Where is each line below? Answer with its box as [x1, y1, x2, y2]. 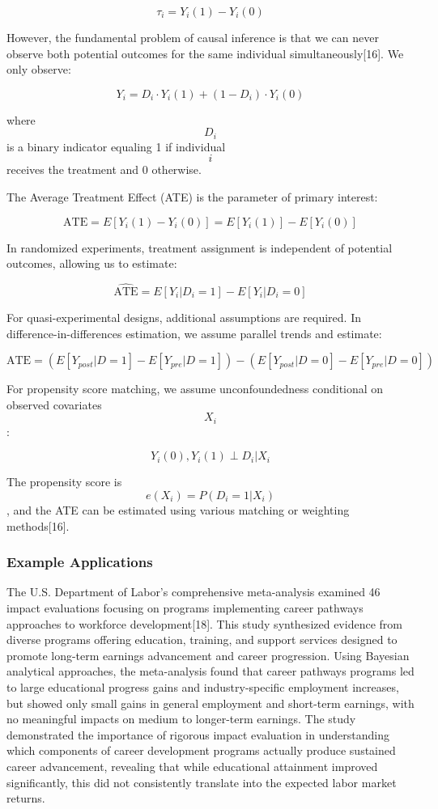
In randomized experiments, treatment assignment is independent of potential [6, 239, 393, 256]
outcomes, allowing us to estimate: [6, 255, 177, 272]
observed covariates [6, 396, 102, 413]
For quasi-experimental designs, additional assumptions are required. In [6, 309, 362, 326]
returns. [6, 790, 45, 807]
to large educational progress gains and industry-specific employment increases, [6, 679, 399, 695]
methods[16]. [6, 517, 70, 534]
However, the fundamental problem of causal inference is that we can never [6, 29, 379, 45]
